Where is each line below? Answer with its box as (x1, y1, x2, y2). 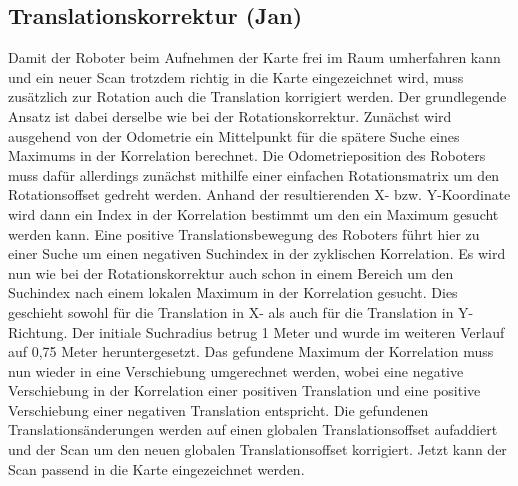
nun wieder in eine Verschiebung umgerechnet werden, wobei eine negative (8, 360, 464, 381)
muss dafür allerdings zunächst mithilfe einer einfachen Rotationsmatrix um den (8, 164, 500, 185)
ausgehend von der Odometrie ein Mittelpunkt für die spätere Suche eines (8, 125, 460, 146)
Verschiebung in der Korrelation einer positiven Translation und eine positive (8, 380, 481, 401)
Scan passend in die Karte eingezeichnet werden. (8, 458, 305, 479)
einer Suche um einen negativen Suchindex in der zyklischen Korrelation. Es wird (8, 243, 506, 264)
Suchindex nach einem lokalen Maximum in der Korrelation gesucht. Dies (8, 282, 458, 303)
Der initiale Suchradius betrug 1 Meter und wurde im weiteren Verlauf (71, 321, 505, 342)
